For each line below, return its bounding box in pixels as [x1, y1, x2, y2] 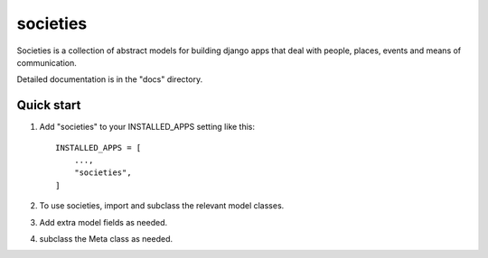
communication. [16, 57, 77, 68]
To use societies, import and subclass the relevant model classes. [39, 200, 285, 211]
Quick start [16, 97, 81, 113]
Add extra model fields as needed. [39, 217, 168, 227]
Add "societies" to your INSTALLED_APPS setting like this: [39, 122, 256, 133]
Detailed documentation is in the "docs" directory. [16, 74, 203, 85]
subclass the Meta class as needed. [39, 233, 174, 244]
